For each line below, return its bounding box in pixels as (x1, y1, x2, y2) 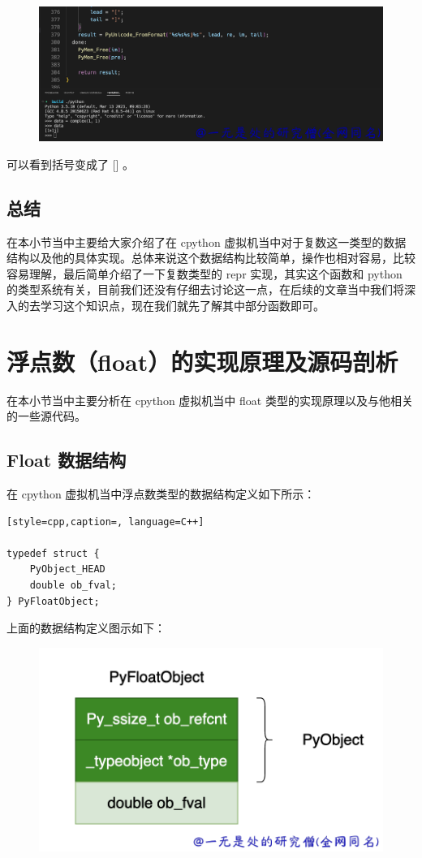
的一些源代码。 (6, 407, 86, 425)
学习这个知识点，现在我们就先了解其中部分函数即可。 (40, 296, 325, 313)
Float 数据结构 (6, 447, 127, 472)
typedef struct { (6, 547, 100, 559)
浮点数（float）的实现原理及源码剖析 (6, 344, 398, 377)
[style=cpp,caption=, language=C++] (6, 515, 205, 528)
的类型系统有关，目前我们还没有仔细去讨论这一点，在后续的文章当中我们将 (6, 281, 404, 298)
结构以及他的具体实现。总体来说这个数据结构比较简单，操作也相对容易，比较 (6, 249, 416, 266)
